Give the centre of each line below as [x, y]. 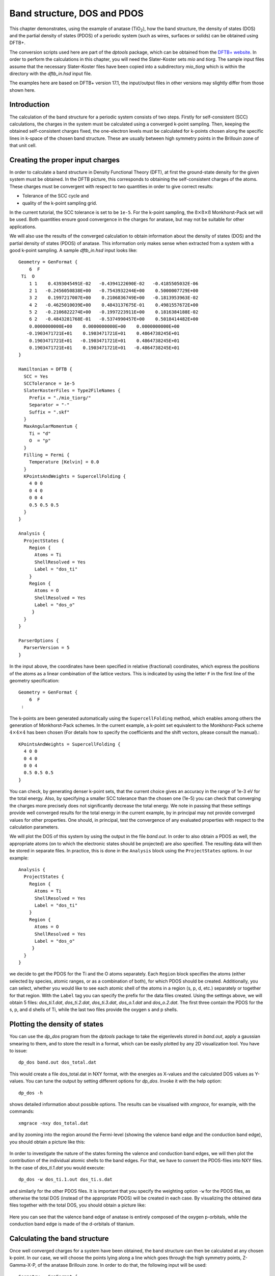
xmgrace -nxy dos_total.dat [53, 1123]
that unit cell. [23, 145]
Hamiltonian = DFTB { [45, 369]
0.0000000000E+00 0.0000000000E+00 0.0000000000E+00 [104, 326]
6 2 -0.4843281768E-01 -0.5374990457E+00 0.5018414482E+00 [114, 319]
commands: [22, 1111]
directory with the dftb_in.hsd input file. [51, 73]
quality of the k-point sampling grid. [60, 203]
